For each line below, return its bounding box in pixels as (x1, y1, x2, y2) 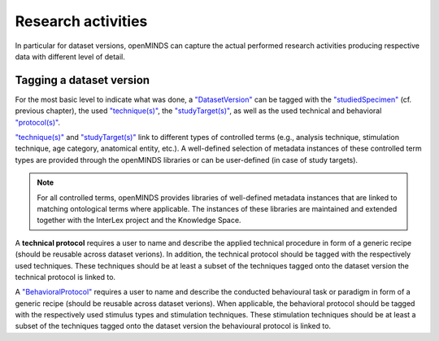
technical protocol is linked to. (15, 272, 116, 282)
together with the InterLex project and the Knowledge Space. (37, 216, 241, 225)
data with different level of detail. (15, 51, 125, 61)
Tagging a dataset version (15, 73, 150, 87)
